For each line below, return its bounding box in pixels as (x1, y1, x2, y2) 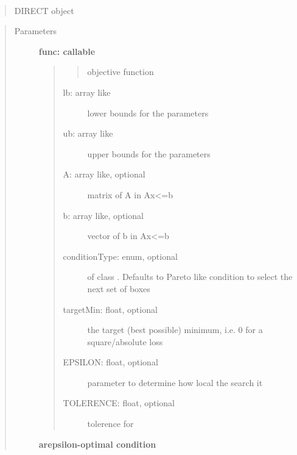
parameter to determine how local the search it (87, 376, 263, 389)
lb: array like (63, 85, 111, 98)
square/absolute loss (87, 335, 163, 348)
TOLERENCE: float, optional (63, 396, 175, 409)
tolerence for (87, 417, 134, 430)
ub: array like (63, 127, 113, 140)
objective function (87, 65, 154, 78)
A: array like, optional (63, 168, 145, 181)
